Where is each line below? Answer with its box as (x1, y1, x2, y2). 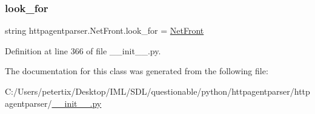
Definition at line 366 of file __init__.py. (5, 44, 161, 57)
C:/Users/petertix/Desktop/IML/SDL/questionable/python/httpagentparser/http (5, 85, 310, 97)
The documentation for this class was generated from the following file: (5, 65, 268, 77)
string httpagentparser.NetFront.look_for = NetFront (5, 24, 204, 37)
